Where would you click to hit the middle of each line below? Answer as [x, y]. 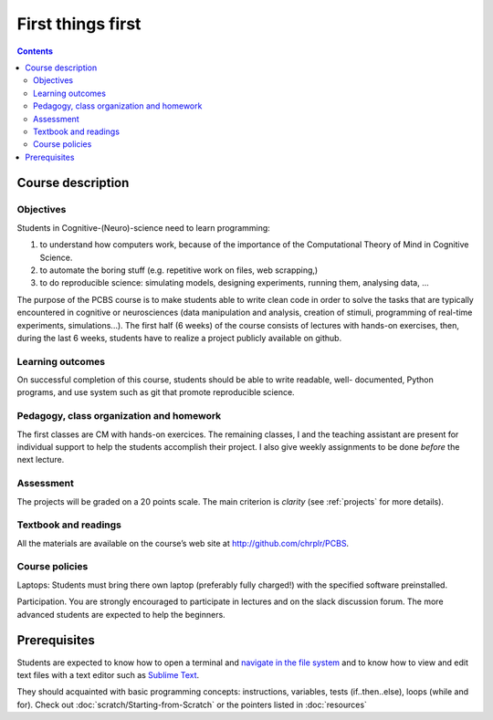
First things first [79, 24]
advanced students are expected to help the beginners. [121, 614]
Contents [35, 51]
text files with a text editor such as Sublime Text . [108, 674]
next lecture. [41, 460]
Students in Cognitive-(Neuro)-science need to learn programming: [144, 227]
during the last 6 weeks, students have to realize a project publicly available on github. [179, 338]
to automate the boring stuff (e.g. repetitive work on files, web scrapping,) [179, 270]
